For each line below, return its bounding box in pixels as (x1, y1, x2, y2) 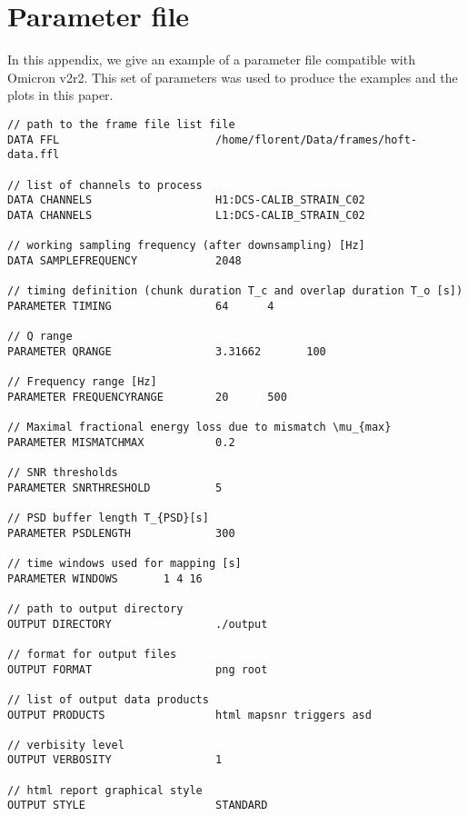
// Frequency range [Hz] (7, 375, 157, 389)
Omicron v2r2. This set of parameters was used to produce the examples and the (7, 67, 458, 86)
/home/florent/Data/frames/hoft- (215, 133, 418, 146)
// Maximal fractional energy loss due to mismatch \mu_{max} (7, 421, 392, 434)
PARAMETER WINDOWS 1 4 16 (7, 572, 203, 585)
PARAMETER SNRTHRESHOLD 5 (7, 481, 223, 494)
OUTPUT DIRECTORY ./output (7, 617, 268, 631)
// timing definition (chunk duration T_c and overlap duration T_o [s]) (7, 284, 463, 298)
